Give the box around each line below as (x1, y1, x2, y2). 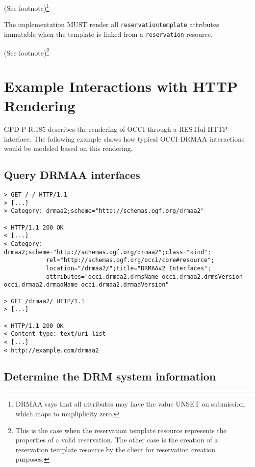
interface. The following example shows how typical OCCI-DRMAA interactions (4, 133, 245, 144)
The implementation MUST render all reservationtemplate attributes (4, 19, 219, 29)
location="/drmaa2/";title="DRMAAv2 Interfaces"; (46, 265, 211, 272)
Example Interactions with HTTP (4, 76, 238, 96)
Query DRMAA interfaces (4, 167, 140, 182)
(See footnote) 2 (4, 46, 50, 58)
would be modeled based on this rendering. (4, 143, 133, 153)
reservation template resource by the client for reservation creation (15, 444, 216, 454)
